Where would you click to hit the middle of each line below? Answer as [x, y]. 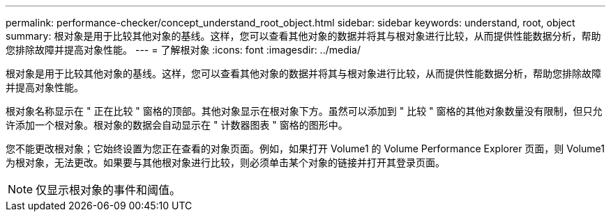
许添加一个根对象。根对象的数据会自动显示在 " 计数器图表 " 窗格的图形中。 [177, 125]
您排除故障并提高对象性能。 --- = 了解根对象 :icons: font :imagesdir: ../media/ [183, 50]
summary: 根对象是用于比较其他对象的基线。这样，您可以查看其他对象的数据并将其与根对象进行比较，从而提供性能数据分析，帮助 [303, 36]
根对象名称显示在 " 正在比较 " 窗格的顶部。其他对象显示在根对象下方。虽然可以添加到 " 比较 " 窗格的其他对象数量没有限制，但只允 [304, 111]
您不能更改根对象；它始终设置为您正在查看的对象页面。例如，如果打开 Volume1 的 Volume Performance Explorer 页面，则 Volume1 [305, 148]
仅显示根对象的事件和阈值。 [108, 190]
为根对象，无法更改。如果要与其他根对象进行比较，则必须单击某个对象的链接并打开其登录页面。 [225, 162]
